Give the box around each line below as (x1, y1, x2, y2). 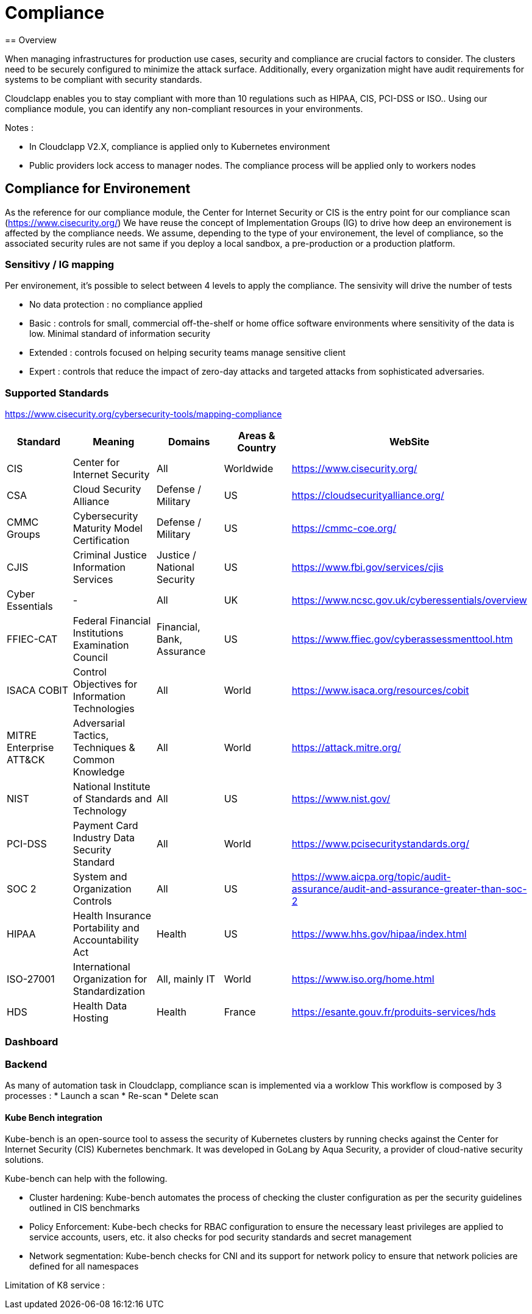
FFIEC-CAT (7, 633, 58, 646)
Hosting (73, 1012, 109, 1025)
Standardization (73, 985, 145, 998)
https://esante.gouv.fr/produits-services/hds (291, 1006, 496, 1019)
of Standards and (73, 793, 152, 805)
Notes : (5, 122, 34, 133)
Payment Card (73, 819, 138, 832)
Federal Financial (73, 615, 151, 627)
